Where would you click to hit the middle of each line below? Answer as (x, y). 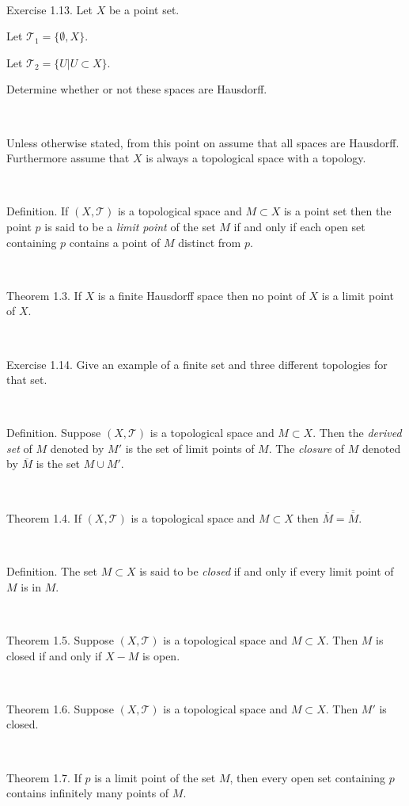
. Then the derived (357, 433)
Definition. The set (52, 571)
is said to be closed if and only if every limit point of (267, 571)
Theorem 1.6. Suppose (60, 708)
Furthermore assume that (68, 158)
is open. (161, 655)
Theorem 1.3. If (44, 295)
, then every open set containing (308, 777)
